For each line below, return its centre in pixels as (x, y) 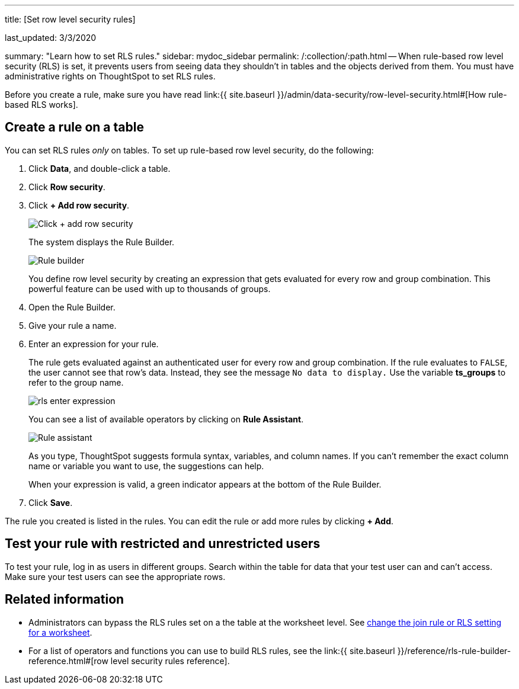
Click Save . (51, 502)
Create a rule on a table (74, 127)
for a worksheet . (60, 632)
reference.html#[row (68, 661)
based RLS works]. (41, 105)
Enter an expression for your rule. (94, 344)
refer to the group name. (76, 382)
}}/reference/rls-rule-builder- (454, 650)
